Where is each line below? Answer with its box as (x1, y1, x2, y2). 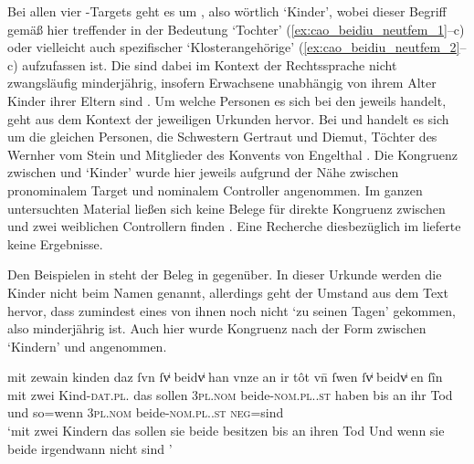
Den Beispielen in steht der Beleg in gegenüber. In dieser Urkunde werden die (7, 265, 442, 284)
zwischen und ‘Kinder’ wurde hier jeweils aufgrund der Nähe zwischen (7, 163, 399, 182)
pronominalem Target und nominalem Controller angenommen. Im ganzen (7, 180, 423, 199)
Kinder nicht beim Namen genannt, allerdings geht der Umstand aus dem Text (7, 282, 448, 301)
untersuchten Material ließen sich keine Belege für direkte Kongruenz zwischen (7, 198, 446, 217)
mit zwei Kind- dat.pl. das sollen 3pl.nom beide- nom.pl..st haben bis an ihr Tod (7, 385, 453, 404)
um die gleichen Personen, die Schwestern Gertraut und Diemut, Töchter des (7, 127, 437, 146)
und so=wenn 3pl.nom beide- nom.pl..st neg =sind (7, 403, 284, 422)
